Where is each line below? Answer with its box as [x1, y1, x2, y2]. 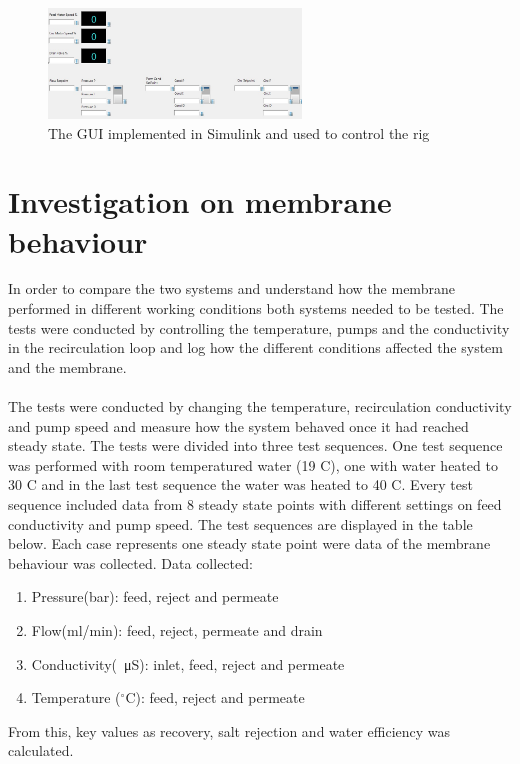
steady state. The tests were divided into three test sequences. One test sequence [8, 435, 503, 456]
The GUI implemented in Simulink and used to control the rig [48, 122, 430, 143]
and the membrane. [8, 356, 127, 377]
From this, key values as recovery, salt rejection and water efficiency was [8, 720, 451, 741]
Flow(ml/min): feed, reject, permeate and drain [31, 619, 323, 640]
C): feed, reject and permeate [125, 687, 305, 708]
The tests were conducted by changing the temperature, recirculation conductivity [8, 396, 512, 416]
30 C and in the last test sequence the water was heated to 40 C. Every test [8, 474, 473, 495]
